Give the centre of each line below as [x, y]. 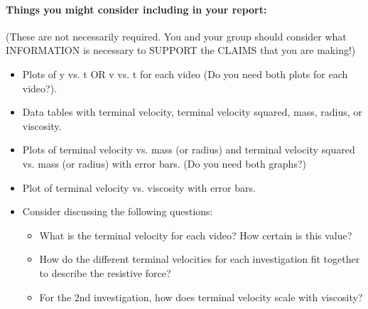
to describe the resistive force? [105, 272]
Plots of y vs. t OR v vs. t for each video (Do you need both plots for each [185, 74]
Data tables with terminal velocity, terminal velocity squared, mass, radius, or [192, 112]
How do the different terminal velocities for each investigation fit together [200, 259]
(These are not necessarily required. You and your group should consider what [176, 36]
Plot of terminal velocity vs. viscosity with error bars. [139, 187]
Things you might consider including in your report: [136, 9]
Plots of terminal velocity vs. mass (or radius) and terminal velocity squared [189, 150]
